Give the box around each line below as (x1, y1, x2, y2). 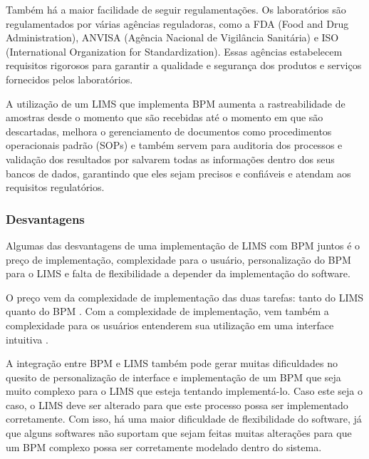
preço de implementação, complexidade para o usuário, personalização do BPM (6, 252, 351, 267)
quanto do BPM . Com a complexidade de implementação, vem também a (6, 304, 329, 319)
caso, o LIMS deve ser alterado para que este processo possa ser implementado (6, 397, 348, 412)
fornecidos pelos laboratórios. (6, 71, 133, 86)
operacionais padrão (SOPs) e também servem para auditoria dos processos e (6, 138, 343, 153)
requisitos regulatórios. (6, 180, 105, 195)
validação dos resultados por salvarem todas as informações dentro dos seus (6, 151, 335, 166)
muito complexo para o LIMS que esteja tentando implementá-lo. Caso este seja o (6, 383, 363, 398)
